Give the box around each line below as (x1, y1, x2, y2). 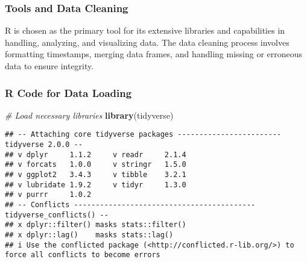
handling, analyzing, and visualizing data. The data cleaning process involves (5, 36, 290, 48)
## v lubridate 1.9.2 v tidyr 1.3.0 (5, 180, 186, 189)
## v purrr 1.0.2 (5, 190, 92, 199)
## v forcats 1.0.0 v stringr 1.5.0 (5, 160, 186, 169)
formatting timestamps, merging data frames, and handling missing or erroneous (5, 48, 303, 60)
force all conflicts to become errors (5, 251, 160, 260)
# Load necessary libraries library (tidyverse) (5, 108, 174, 121)
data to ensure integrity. (5, 60, 94, 72)
